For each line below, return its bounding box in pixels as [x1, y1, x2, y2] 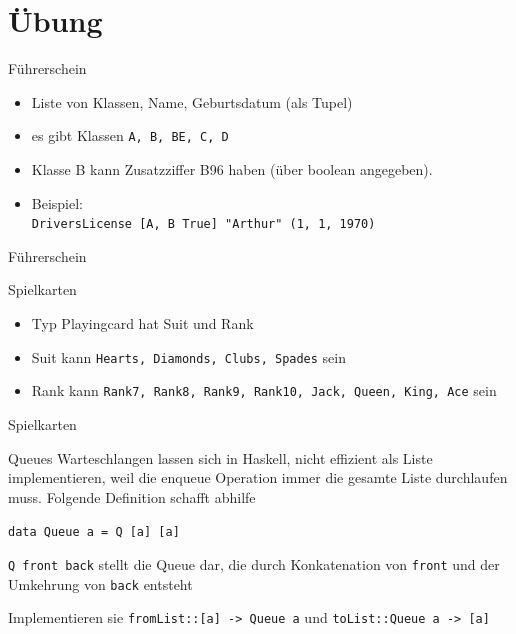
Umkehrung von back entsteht [8, 573, 193, 594]
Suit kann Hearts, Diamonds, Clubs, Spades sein [31, 346, 346, 367]
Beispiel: [31, 192, 84, 213]
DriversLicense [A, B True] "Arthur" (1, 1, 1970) [31, 217, 376, 232]
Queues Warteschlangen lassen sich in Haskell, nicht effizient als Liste [8, 447, 433, 468]
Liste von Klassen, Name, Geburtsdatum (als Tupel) [31, 91, 353, 112]
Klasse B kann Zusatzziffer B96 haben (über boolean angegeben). [31, 158, 433, 179]
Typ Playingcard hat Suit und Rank [31, 313, 254, 333]
